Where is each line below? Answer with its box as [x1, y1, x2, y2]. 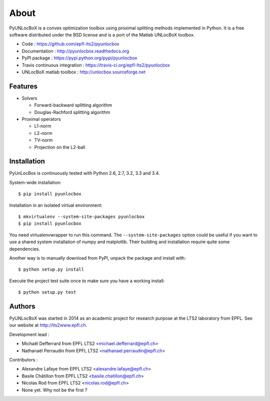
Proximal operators [21, 116, 61, 122]
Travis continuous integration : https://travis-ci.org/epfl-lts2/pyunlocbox [21, 62, 170, 68]
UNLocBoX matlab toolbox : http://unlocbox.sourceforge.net [21, 69, 146, 75]
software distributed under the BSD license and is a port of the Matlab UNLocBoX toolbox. [9, 31, 195, 37]
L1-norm [34, 123, 51, 129]
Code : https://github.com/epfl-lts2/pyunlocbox [21, 41, 119, 47]
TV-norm [34, 137, 53, 143]
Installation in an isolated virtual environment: [9, 202, 102, 208]
